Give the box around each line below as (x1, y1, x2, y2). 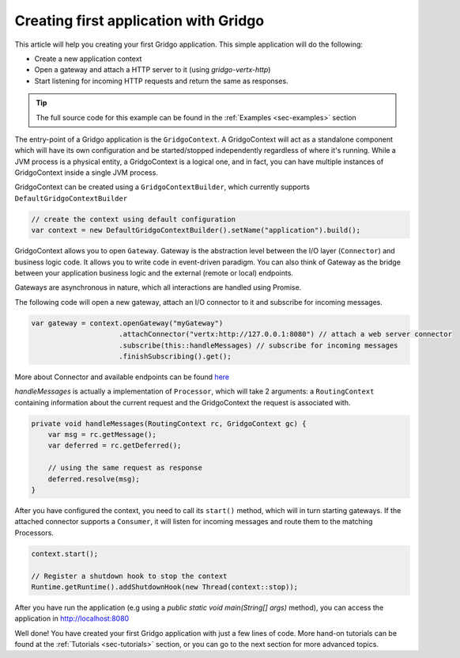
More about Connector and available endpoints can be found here (14, 372, 229, 382)
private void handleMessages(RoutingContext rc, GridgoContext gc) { (31, 419, 307, 428)
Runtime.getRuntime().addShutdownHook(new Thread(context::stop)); (31, 582, 299, 591)
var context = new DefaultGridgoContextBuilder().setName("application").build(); (31, 226, 361, 235)
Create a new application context (34, 54, 142, 63)
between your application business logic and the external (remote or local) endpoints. (14, 268, 294, 277)
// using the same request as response (47, 463, 203, 473)
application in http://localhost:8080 (14, 614, 130, 623)
